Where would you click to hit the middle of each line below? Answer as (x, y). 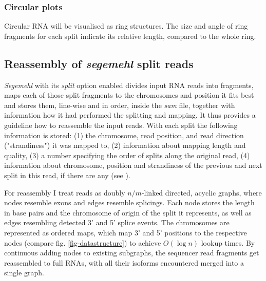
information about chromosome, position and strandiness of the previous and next (133, 165)
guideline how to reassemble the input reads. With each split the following (121, 125)
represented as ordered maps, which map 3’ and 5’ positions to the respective (126, 232)
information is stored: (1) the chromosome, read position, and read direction (124, 135)
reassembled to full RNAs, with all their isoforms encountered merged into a (124, 262)
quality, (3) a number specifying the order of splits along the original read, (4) (127, 155)
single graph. (24, 273)
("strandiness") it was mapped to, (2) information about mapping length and (125, 145)
